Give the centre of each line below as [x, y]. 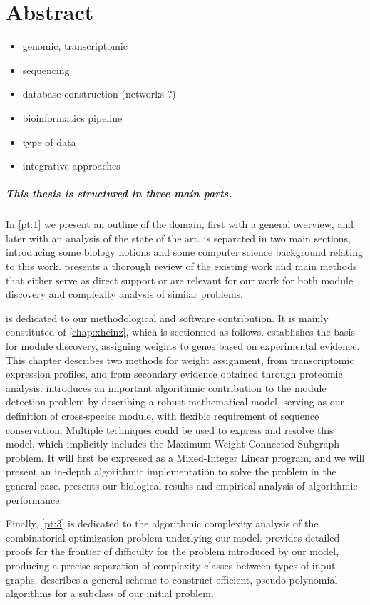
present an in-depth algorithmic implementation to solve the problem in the [171, 471]
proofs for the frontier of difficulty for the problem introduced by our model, [173, 551]
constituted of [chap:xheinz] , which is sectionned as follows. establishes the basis [180, 332]
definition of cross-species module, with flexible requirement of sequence [163, 415]
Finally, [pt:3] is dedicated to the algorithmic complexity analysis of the [162, 523]
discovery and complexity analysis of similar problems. [125, 294]
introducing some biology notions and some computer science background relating [184, 252]
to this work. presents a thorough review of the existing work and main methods [181, 266]
